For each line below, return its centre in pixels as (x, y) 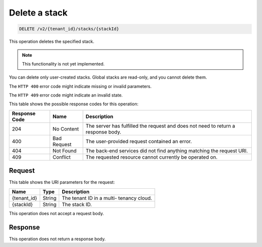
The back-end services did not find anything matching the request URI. (167, 150)
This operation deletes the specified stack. (52, 42)
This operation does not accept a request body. (57, 213)
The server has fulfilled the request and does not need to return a (160, 126)
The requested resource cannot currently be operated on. (152, 157)
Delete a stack (38, 13)
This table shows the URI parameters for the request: (62, 182)
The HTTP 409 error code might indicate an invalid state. (66, 95)
